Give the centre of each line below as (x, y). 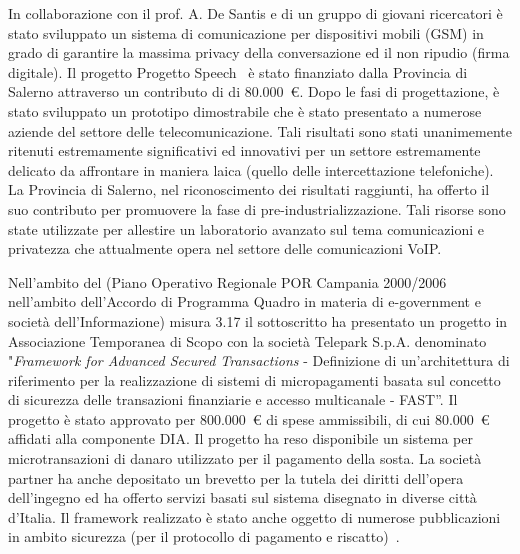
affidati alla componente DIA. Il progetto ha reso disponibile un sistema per (240, 438)
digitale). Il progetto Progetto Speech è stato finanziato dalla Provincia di (238, 71)
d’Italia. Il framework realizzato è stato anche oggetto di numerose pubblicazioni (254, 516)
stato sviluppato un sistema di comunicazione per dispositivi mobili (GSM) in (246, 32)
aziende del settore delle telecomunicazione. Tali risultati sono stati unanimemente (260, 130)
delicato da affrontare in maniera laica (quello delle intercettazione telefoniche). (251, 169)
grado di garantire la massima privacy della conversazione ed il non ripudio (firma (259, 52)
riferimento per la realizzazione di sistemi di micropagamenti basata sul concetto (254, 379)
